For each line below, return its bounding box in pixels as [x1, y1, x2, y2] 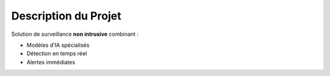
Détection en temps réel [26, 50, 87, 57]
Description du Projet [11, 9, 122, 22]
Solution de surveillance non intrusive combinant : [11, 30, 139, 38]
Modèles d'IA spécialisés [26, 41, 90, 49]
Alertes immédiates [26, 58, 76, 66]
